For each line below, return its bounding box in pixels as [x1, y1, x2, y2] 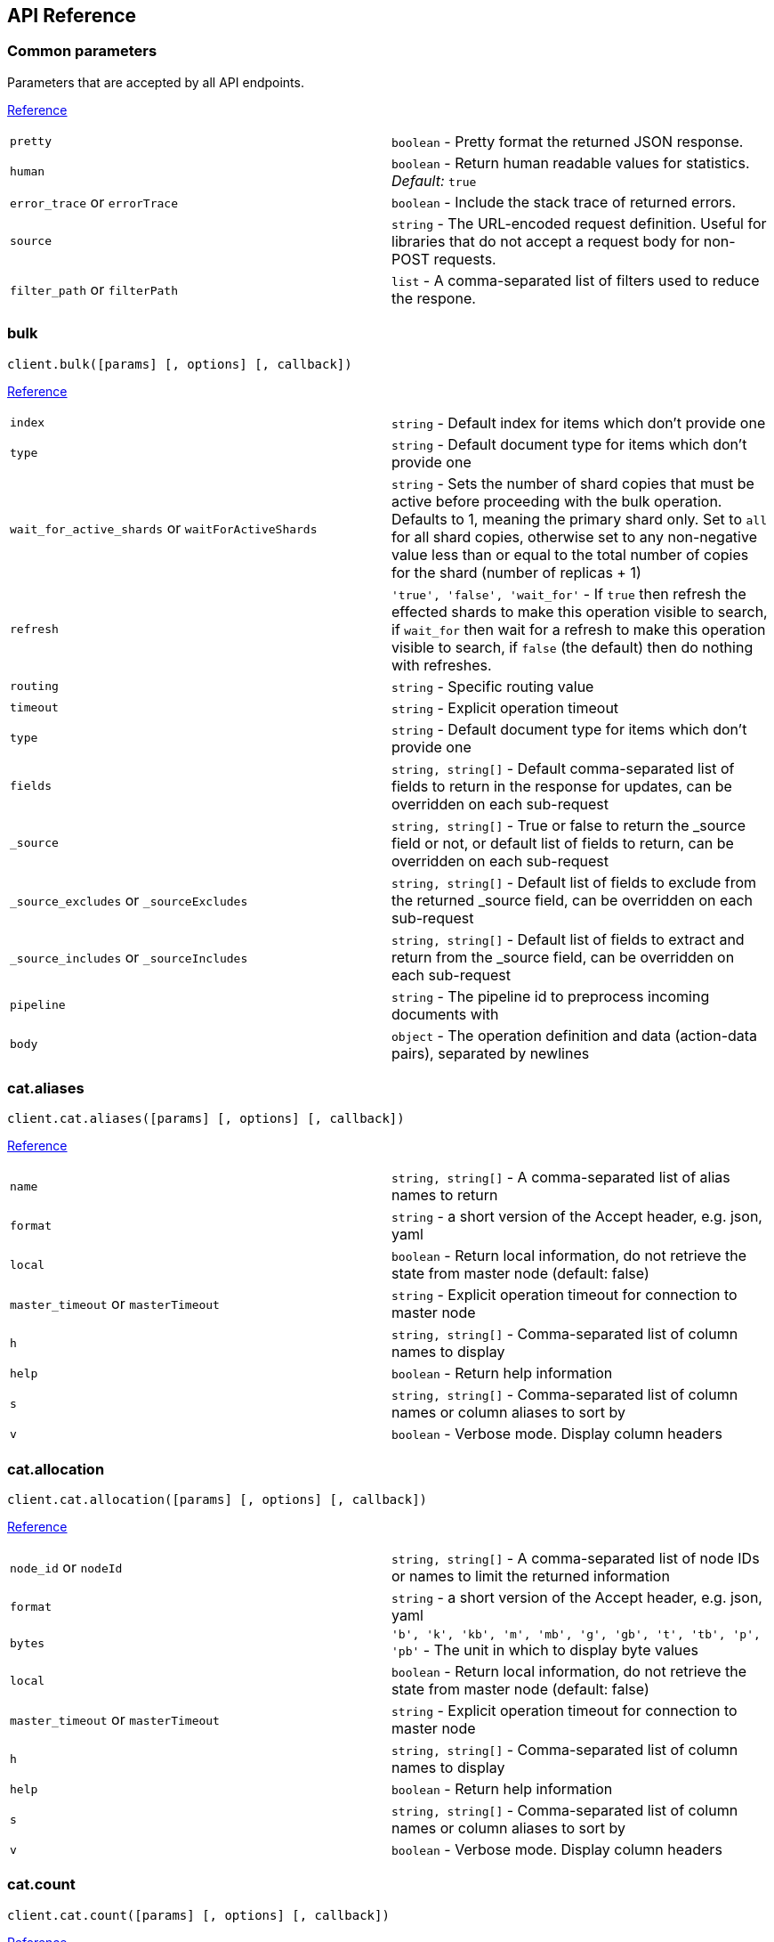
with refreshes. [391, 655, 492, 674]
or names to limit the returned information [391, 1567, 670, 1586]
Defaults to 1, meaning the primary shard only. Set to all [391, 509, 767, 528]
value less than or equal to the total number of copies [391, 545, 749, 564]
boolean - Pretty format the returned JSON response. [391, 132, 744, 150]
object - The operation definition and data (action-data [391, 1026, 758, 1044]
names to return [391, 1186, 498, 1205]
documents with [391, 1004, 499, 1023]
